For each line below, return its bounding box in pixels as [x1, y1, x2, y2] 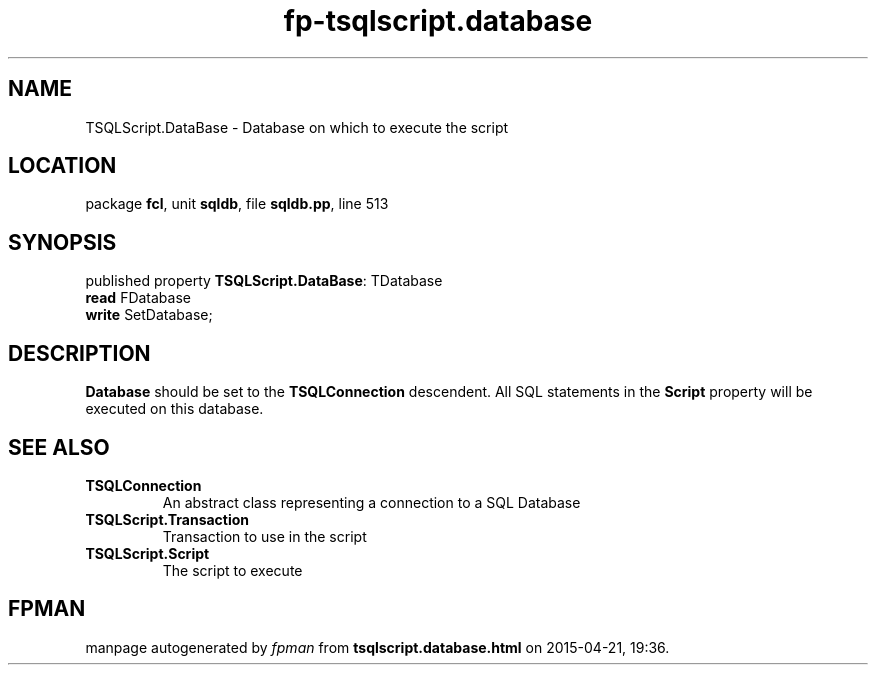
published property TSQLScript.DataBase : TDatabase [85, 272, 443, 290]
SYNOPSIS [8, 229, 117, 255]
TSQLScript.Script [85, 544, 210, 562]
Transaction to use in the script [162, 527, 367, 545]
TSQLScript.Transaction [85, 510, 250, 528]
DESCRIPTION [8, 340, 151, 366]
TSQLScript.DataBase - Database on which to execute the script [85, 118, 509, 136]
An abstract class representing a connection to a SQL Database [162, 493, 581, 511]
